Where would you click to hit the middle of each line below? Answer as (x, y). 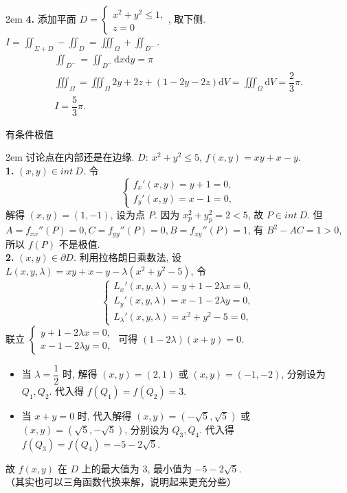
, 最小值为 (169, 468)
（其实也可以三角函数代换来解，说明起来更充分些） (121, 482)
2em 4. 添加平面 (41, 19)
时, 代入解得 (104, 415)
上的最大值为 (110, 468)
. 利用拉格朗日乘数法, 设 (127, 257)
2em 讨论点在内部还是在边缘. (70, 157)
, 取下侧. (187, 19)
